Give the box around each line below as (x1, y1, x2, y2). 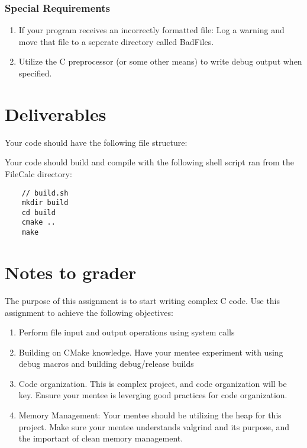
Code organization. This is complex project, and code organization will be (18, 377, 287, 389)
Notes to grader (5, 260, 137, 284)
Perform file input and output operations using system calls (18, 326, 235, 338)
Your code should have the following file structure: (5, 136, 188, 148)
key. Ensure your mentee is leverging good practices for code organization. (18, 389, 287, 401)
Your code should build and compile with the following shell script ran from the (5, 156, 294, 168)
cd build (21, 208, 56, 217)
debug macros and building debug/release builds (18, 357, 194, 370)
